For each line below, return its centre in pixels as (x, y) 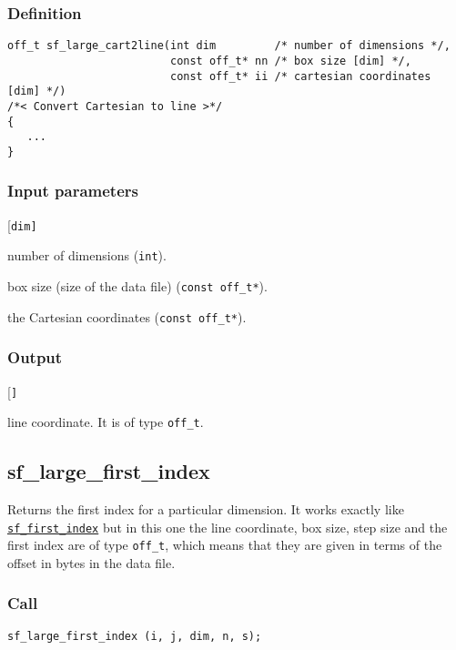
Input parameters (73, 191)
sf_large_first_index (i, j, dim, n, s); (135, 636)
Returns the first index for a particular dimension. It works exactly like (206, 509)
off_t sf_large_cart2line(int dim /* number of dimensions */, (229, 46)
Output (35, 357)
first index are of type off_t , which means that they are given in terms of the (225, 545)
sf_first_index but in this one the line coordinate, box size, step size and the (228, 527)
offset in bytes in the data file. (91, 562)
